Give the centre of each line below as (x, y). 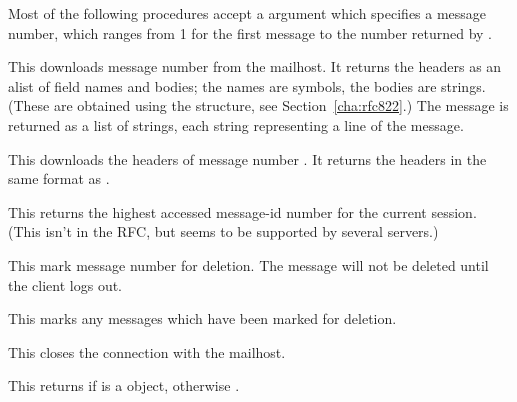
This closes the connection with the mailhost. (147, 351)
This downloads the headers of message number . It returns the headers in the (247, 158)
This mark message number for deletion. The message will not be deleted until (248, 264)
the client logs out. (65, 284)
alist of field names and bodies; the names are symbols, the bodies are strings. (247, 85)
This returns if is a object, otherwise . (124, 385)
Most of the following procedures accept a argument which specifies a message (247, 13)
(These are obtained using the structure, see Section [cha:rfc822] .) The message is (258, 105)
